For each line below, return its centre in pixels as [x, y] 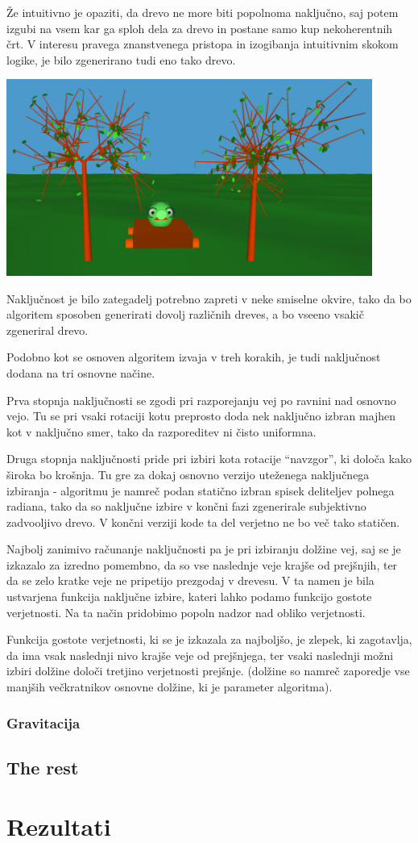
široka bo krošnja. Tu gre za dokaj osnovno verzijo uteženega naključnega [188, 474]
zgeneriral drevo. [48, 330]
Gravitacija [43, 722]
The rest [43, 767]
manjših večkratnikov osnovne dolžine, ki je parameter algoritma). [170, 687]
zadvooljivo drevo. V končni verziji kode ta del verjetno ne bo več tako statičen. [203, 522]
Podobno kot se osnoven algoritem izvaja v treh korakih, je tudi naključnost [194, 357]
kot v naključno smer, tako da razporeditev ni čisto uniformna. [161, 431]
